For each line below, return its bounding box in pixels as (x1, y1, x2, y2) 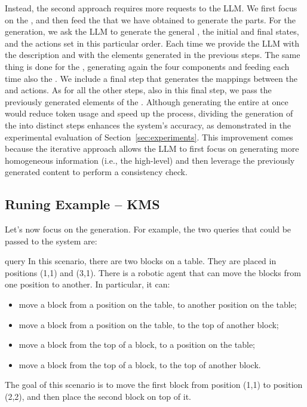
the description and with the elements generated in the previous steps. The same (5, 48, 300, 61)
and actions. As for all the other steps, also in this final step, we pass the (5, 84, 272, 96)
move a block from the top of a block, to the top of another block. (19, 358, 261, 371)
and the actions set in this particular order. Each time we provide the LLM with (5, 36, 299, 49)
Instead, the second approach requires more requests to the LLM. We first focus (5, 2, 297, 14)
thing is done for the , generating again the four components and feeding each (5, 60, 290, 72)
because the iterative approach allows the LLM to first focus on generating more (5, 142, 299, 155)
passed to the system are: (5, 234, 97, 247)
